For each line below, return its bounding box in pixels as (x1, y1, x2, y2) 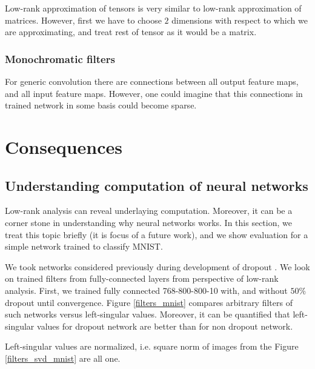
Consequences (5, 134, 123, 159)
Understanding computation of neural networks (5, 176, 308, 194)
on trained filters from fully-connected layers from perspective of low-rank (5, 272, 279, 285)
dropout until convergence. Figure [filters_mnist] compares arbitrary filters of (5, 296, 293, 308)
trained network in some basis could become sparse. (5, 99, 197, 111)
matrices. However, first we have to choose (5, 13, 162, 26)
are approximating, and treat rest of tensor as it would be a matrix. (5, 25, 257, 38)
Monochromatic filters (5, 51, 115, 66)
